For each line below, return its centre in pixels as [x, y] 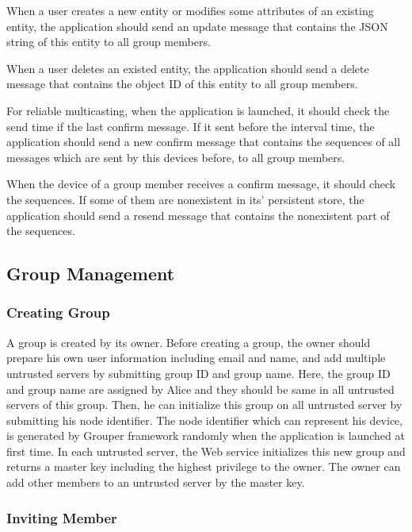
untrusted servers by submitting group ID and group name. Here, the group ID [198, 373]
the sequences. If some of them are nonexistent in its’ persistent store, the [185, 199]
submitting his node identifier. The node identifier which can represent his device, [205, 420]
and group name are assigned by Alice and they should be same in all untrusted [200, 389]
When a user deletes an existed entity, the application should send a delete [188, 68]
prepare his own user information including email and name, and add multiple [196, 358]
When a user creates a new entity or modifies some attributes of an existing [190, 10]
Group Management [91, 274]
